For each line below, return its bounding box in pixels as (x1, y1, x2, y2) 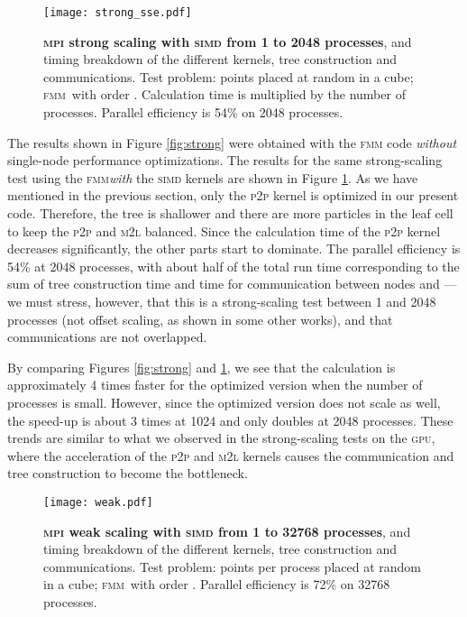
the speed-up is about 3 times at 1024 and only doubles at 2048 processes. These (7, 410, 453, 429)
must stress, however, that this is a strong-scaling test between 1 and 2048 (25, 291, 436, 310)
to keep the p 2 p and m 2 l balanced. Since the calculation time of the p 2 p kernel (7, 221, 441, 240)
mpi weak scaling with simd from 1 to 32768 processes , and (43, 521, 411, 540)
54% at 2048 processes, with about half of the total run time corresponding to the (7, 256, 460, 275)
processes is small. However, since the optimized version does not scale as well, (7, 392, 441, 411)
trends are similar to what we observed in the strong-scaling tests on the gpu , (7, 428, 435, 447)
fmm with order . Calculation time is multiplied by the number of (43, 85, 406, 104)
